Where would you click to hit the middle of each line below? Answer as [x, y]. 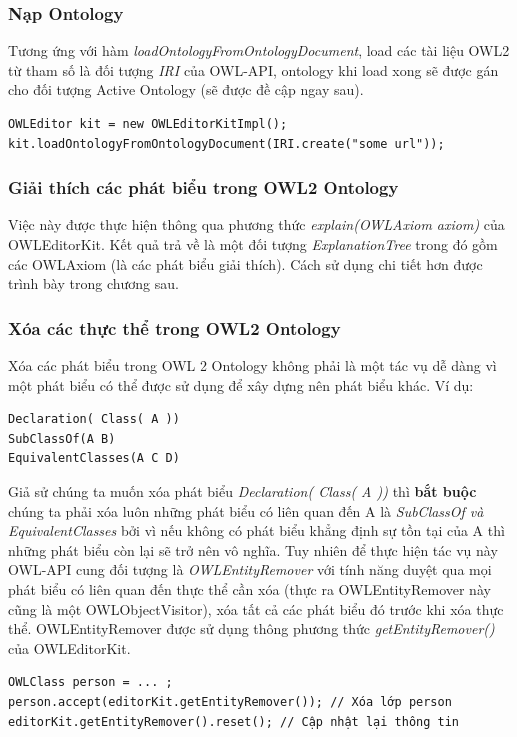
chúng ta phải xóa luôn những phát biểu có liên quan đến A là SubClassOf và [246, 510]
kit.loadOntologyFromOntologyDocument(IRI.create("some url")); [226, 143]
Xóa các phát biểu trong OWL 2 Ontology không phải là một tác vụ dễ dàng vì [252, 365]
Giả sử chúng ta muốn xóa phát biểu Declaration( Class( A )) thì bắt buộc [242, 490]
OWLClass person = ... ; [90, 682]
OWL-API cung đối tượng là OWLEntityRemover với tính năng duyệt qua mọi [250, 569]
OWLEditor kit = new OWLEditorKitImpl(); [148, 124]
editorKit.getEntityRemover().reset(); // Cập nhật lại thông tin [234, 721]
